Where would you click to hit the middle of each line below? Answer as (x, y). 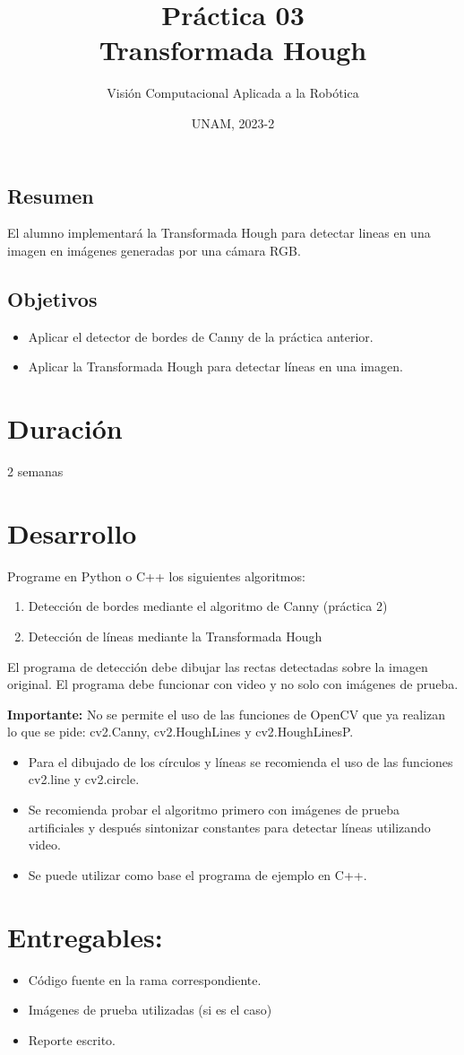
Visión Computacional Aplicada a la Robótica (233, 93)
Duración (65, 428)
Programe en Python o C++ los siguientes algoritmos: (156, 575)
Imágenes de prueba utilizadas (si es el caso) (150, 1010)
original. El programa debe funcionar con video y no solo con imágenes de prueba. (233, 684)
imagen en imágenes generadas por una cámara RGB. (154, 250)
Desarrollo (72, 532)
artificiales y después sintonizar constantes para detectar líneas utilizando (229, 827)
